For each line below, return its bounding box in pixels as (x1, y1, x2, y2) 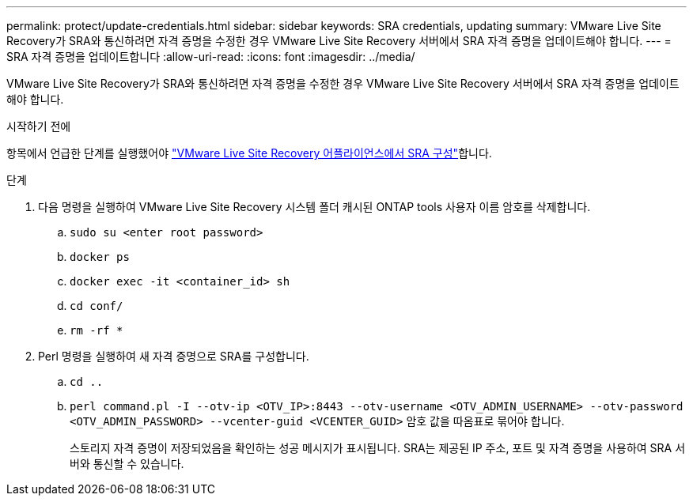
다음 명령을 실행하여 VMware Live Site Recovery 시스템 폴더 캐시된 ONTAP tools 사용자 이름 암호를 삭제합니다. (38, 200, 591, 213)
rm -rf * (70, 324, 123, 337)
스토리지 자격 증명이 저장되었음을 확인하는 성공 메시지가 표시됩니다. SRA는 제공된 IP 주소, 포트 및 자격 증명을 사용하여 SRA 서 (70, 441, 686, 455)
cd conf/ (70, 300, 123, 312)
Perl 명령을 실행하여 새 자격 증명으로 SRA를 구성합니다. (38, 349, 309, 363)
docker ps (70, 251, 130, 263)
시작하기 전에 (6, 119, 71, 133)
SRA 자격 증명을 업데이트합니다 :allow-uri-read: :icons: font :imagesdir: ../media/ (6, 50, 415, 63)
